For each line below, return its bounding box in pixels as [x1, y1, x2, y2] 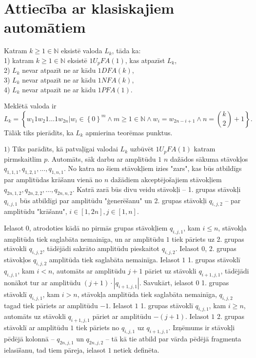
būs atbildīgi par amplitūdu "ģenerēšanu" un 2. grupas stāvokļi [20, 195, 207, 205]
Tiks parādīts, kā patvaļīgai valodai [12, 144, 118, 154]
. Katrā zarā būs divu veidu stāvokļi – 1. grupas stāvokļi [72, 184, 241, 194]
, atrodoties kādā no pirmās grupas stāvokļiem [29, 222, 168, 232]
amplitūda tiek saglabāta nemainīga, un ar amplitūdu [4, 233, 164, 244]
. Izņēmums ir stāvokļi [168, 322, 235, 333]
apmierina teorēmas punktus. [85, 127, 173, 137]
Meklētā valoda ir [4, 101, 57, 111]
